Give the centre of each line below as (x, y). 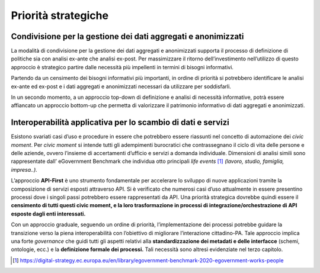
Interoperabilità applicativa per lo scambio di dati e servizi (120, 122)
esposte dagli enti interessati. (48, 214)
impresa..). (24, 169)
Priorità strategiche (60, 15)
